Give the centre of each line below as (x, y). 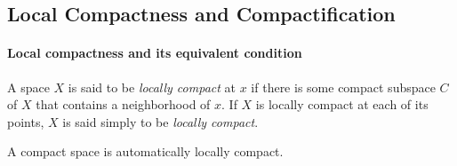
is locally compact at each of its (342, 104)
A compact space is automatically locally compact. (145, 151)
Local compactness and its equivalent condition (155, 53)
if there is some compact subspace (343, 87)
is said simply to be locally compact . (160, 121)
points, (26, 121)
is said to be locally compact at (152, 87)
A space (28, 87)
